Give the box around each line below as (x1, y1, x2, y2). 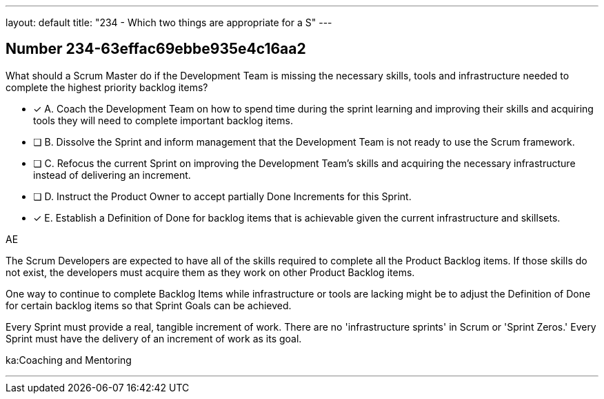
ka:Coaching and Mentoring (6, 353, 132, 366)
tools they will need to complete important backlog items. (33, 114, 293, 126)
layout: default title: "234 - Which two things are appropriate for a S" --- (6, 17, 332, 28)
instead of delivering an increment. (33, 168, 191, 181)
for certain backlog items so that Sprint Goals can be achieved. (6, 299, 292, 311)
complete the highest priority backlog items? (6, 81, 208, 93)
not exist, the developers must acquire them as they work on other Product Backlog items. (6, 266, 415, 278)
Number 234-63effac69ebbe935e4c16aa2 (6, 40, 306, 58)
